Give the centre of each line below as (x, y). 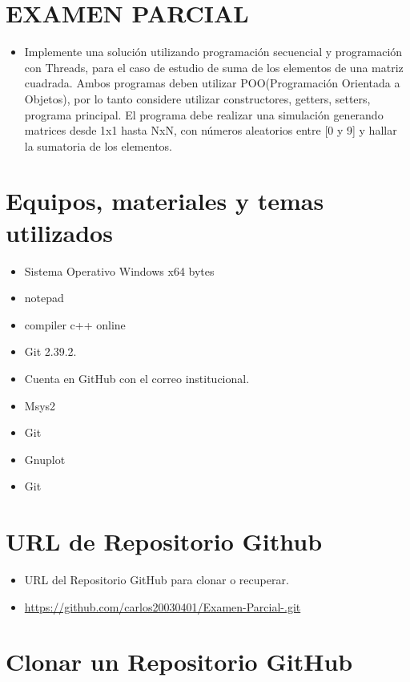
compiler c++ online (75, 324)
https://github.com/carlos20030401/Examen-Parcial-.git (163, 606)
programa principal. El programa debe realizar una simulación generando (204, 114)
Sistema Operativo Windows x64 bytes (119, 270)
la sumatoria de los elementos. (98, 145)
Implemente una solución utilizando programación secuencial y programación (213, 52)
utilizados (59, 232)
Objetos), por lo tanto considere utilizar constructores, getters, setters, (197, 98)
